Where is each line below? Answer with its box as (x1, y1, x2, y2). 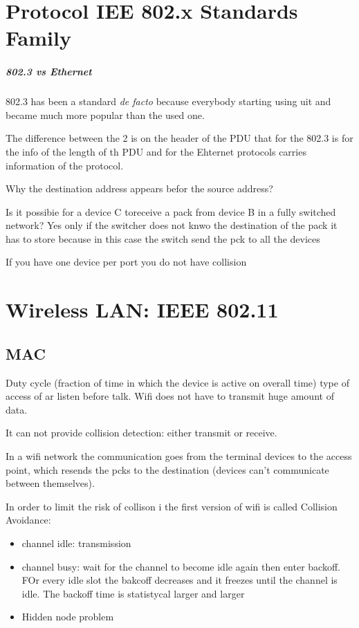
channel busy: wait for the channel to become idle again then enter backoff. (21, 559, 340, 573)
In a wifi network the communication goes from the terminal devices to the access (6, 449, 352, 463)
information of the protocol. (6, 158, 124, 172)
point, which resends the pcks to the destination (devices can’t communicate (6, 462, 329, 477)
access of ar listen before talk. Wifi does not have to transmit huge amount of (6, 389, 334, 403)
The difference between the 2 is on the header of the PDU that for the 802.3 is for (6, 131, 353, 145)
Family (6, 24, 71, 52)
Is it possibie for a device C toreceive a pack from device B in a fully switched (6, 204, 336, 219)
